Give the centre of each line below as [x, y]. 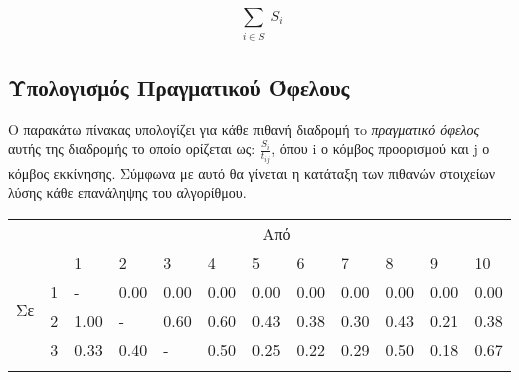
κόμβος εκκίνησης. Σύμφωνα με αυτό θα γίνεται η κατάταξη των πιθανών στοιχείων [251, 172]
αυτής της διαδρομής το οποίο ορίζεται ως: [132, 148]
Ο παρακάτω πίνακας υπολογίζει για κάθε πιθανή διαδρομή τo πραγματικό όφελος [244, 128]
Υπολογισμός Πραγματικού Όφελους [179, 86]
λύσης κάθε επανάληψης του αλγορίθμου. [127, 192]
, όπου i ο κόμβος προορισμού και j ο [380, 148]
